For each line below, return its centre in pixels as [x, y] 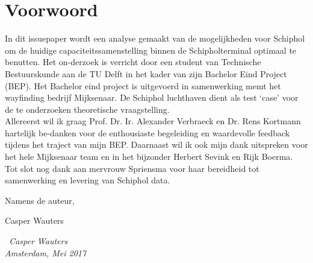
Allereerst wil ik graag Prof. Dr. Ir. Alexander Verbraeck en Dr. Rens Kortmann [153, 121]
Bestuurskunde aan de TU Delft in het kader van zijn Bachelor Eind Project [146, 73]
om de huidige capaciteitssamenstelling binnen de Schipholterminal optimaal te [151, 50]
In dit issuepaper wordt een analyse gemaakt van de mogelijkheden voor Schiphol [155, 38]
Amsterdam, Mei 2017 [46, 252]
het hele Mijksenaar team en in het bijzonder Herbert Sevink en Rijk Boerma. [149, 157]
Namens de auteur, [40, 200]
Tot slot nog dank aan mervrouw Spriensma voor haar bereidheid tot [132, 168]
